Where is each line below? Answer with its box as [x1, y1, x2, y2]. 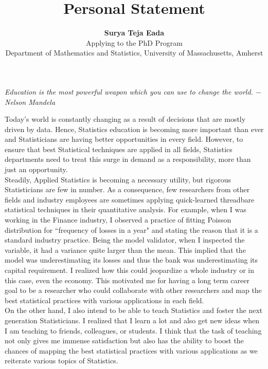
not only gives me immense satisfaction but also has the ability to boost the [5, 335, 244, 346]
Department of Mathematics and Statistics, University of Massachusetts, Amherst [5, 47, 263, 58]
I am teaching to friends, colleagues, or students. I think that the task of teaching [5, 325, 262, 336]
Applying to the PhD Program [86, 37, 183, 48]
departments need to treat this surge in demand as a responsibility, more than [5, 154, 251, 164]
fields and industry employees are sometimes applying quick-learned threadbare [5, 194, 255, 205]
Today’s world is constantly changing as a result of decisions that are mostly [5, 114, 246, 124]
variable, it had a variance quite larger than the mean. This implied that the [5, 244, 246, 255]
